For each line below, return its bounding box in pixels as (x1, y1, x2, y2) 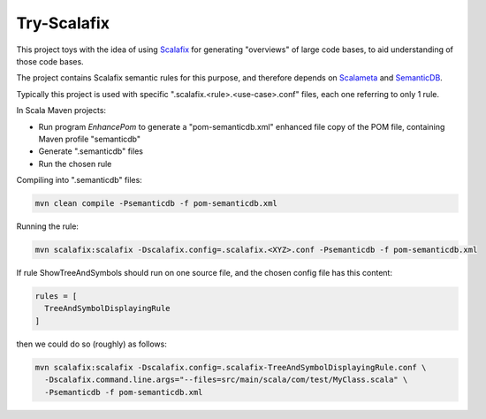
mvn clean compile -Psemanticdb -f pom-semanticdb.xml (34, 199, 277, 209)
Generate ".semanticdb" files (38, 146, 143, 156)
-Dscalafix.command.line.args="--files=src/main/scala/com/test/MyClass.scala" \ (44, 375, 408, 385)
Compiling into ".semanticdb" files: (16, 175, 143, 186)
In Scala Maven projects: (16, 105, 106, 116)
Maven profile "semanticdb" (38, 133, 141, 144)
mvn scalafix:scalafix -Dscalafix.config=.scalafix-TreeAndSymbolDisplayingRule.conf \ (34, 362, 427, 372)
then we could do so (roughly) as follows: (16, 339, 167, 349)
